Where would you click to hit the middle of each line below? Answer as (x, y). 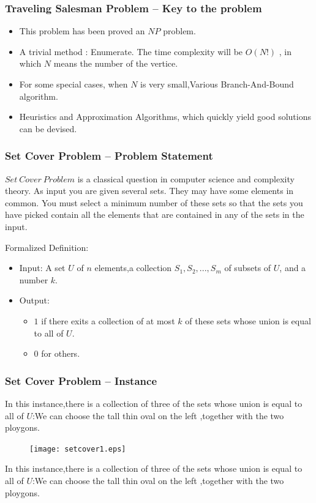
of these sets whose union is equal (248, 320)
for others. (61, 353)
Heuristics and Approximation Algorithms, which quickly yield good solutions (165, 117)
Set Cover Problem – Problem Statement (109, 156)
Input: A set (42, 268)
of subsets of (248, 268)
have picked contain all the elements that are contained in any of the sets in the (155, 214)
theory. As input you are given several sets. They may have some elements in (149, 191)
